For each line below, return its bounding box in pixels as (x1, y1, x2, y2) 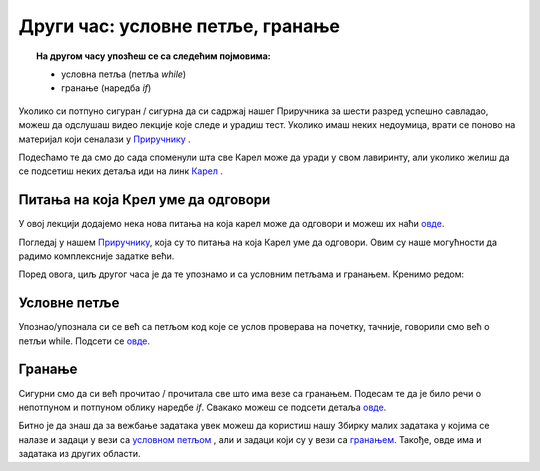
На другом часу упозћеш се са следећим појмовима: (36, 50, 272, 62)
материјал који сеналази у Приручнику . (18, 133, 192, 145)
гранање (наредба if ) (61, 82, 152, 94)
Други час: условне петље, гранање (18, 15, 340, 37)
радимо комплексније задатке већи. (18, 250, 175, 262)
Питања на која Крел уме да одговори (18, 191, 271, 209)
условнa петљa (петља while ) (61, 68, 187, 80)
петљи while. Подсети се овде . (18, 335, 150, 347)
